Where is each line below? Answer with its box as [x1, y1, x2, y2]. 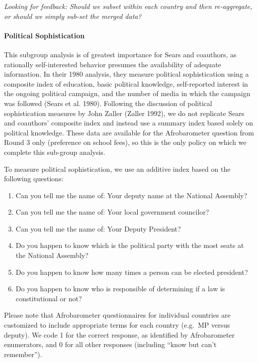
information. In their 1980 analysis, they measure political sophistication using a [4, 69, 249, 79]
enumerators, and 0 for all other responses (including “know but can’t [4, 339, 217, 350]
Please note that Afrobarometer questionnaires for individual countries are [4, 310, 231, 320]
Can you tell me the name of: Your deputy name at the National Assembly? [15, 190, 248, 200]
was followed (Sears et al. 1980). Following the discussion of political [4, 98, 212, 108]
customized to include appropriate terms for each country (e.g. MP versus [4, 320, 230, 330]
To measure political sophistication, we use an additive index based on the [4, 163, 231, 174]
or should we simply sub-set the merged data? [4, 10, 142, 21]
